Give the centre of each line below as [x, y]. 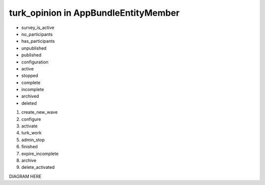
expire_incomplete [40, 154]
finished [29, 147]
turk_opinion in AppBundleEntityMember [94, 13]
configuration [35, 62]
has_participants [38, 41]
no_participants [37, 34]
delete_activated [38, 167]
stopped [30, 76]
